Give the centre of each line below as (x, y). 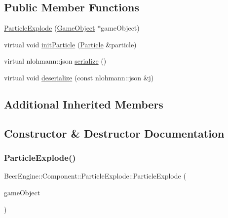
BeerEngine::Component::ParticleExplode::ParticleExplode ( (95, 176)
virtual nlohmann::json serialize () (55, 61)
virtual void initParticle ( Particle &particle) (70, 44)
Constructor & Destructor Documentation (114, 133)
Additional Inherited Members (84, 104)
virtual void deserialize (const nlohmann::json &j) (79, 77)
